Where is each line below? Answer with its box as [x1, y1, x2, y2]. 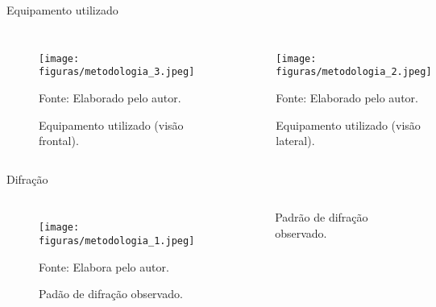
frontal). [39, 132, 79, 149]
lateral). [276, 132, 315, 149]
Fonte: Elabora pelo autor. [39, 258, 169, 275]
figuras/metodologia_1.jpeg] [39, 234, 195, 247]
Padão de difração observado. [39, 285, 183, 302]
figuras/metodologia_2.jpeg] [276, 66, 432, 78]
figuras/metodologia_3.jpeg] [39, 66, 195, 78]
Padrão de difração [275, 209, 368, 226]
